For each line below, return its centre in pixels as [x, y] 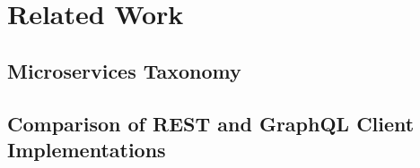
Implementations [87, 149]
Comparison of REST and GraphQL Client [211, 123]
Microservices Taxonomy [124, 70]
